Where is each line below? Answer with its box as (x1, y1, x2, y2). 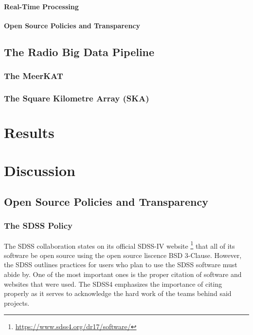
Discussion (4, 160, 75, 180)
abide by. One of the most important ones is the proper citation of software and (4, 269, 242, 279)
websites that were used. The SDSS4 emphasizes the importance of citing (4, 278, 222, 289)
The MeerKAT (4, 70, 63, 82)
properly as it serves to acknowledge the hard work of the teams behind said (4, 288, 232, 298)
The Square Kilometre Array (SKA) (4, 92, 149, 104)
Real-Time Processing (4, 1, 79, 11)
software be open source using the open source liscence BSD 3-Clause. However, (4, 250, 242, 260)
